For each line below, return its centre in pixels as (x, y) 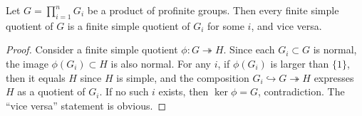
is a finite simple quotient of (129, 25)
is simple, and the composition (183, 77)
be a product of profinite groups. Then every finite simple (213, 10)
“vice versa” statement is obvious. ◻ (86, 105)
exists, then (183, 91)
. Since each (249, 49)
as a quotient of (51, 91)
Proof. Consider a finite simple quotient (92, 49)
